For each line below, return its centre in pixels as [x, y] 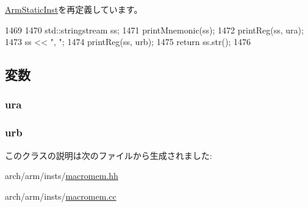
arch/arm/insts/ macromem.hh [62, 176]
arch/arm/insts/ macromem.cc [61, 196]
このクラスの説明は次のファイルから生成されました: [109, 155]
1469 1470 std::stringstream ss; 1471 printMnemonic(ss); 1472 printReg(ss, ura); [154, 30]
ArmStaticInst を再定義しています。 [74, 9]
